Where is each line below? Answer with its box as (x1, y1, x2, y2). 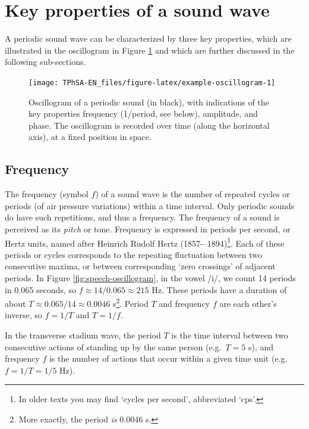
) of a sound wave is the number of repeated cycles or (95, 188, 290, 200)
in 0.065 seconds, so (5, 283, 76, 296)
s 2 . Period (112, 296, 149, 309)
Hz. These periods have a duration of (152, 283, 287, 296)
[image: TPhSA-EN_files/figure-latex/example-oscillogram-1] (29, 78, 276, 87)
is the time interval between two (171, 328, 288, 341)
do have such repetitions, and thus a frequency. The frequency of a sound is (5, 211, 280, 223)
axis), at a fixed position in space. (29, 130, 152, 143)
